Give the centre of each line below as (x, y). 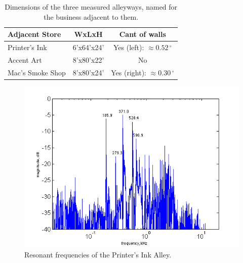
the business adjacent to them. (91, 16)
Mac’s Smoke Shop (37, 72)
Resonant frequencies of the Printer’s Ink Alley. (98, 254)
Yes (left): (129, 47)
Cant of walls (143, 34)
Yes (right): (129, 72)
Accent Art (25, 59)
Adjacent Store (34, 34)
